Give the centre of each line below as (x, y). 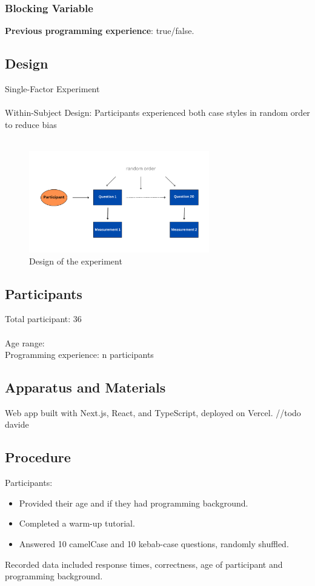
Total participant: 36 (43, 319)
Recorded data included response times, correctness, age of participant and (144, 564)
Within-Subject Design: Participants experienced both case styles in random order (157, 113)
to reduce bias (31, 124)
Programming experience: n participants (79, 355)
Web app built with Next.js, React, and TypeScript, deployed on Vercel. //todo (153, 412)
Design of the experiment (76, 261)
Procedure (38, 457)
